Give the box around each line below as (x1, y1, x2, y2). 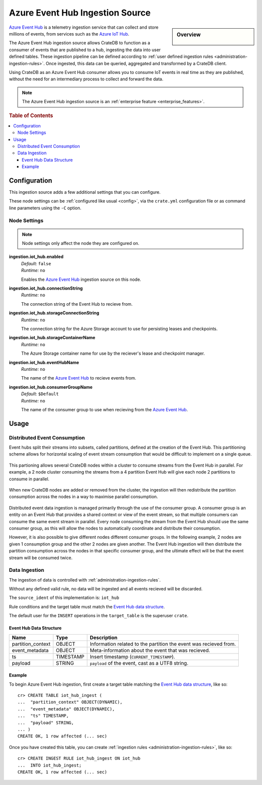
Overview (177, 31, 201, 38)
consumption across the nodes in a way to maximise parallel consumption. (9, 494, 158, 500)
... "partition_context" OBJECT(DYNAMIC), (17, 699, 123, 705)
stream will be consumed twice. (9, 555, 73, 561)
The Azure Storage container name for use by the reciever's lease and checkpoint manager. (21, 350, 205, 356)
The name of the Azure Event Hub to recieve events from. (21, 375, 136, 381)
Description (90, 634, 117, 641)
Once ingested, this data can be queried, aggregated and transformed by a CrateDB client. (46, 60, 227, 66)
